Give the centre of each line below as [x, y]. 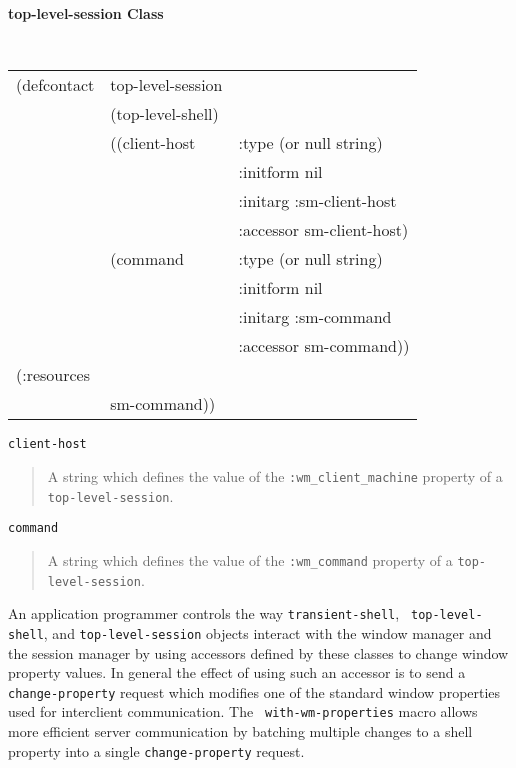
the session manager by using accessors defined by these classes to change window [258, 652]
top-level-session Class [86, 13]
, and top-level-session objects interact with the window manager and [267, 632]
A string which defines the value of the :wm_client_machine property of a [275, 475]
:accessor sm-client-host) [323, 230]
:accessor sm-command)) [324, 346]
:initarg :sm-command [315, 317]
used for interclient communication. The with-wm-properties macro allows [243, 711]
